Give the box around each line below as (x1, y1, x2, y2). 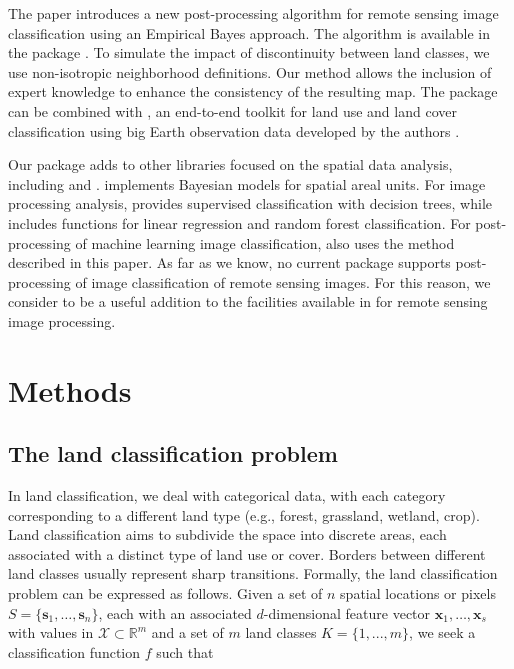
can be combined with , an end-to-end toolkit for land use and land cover (8, 100, 457, 121)
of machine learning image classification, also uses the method (75, 232, 455, 253)
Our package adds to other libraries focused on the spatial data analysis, (8, 154, 453, 175)
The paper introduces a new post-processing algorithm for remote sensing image (8, 3, 499, 23)
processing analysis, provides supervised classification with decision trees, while (8, 193, 492, 214)
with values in (8, 622, 94, 643)
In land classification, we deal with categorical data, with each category (8, 485, 446, 506)
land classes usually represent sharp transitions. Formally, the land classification (8, 563, 498, 584)
